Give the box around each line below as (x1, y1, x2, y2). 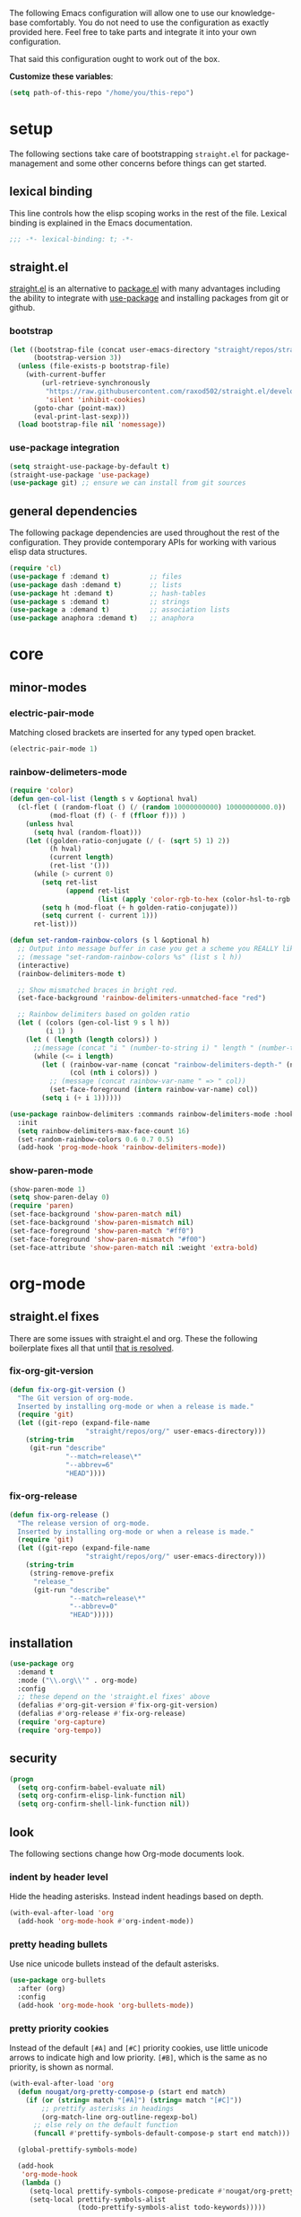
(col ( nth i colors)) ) (69, 1069, 159, 1078)
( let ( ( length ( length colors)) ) (25, 1034, 159, 1044)
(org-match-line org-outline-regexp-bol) (41, 2112, 199, 2122)
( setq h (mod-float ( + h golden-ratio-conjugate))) (41, 902, 239, 912)
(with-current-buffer (25, 370, 106, 380)
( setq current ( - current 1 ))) (41, 911, 159, 920)
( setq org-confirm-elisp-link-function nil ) (17, 1791, 186, 1800)
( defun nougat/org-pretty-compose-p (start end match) (17, 2087, 227, 2096)
